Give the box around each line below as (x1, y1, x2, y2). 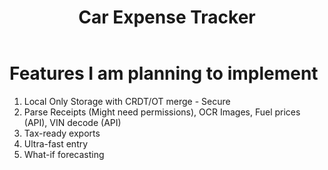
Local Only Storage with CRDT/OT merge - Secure (23, 95, 231, 107)
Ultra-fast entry (23, 137, 89, 150)
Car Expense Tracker (78, 6, 256, 29)
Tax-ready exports (23, 127, 101, 139)
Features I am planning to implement (9, 62, 319, 85)
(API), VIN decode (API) (23, 116, 122, 128)
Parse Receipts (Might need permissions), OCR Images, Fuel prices (23, 106, 301, 118)
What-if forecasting (23, 148, 105, 160)
